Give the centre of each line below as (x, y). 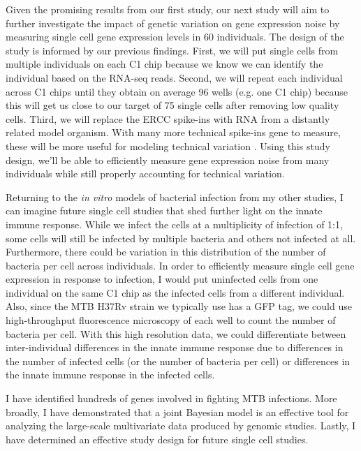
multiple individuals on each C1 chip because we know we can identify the (164, 64)
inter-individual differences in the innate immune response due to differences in (175, 347)
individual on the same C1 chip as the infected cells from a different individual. (175, 292)
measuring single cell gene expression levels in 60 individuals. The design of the (175, 37)
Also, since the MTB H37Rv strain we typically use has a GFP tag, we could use (179, 306)
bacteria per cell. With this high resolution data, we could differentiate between (176, 333)
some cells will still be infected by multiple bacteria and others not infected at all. (181, 238)
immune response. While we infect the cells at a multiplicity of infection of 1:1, (174, 224)
